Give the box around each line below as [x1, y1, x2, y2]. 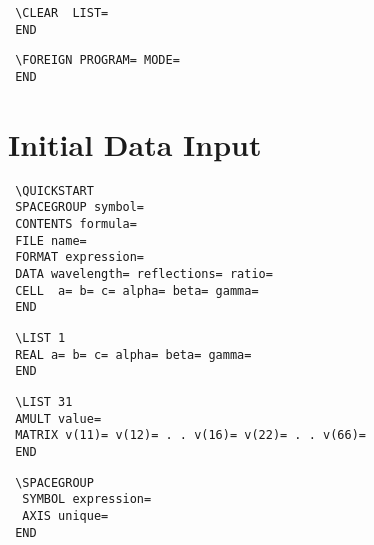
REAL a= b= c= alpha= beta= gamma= [15, 347, 252, 362]
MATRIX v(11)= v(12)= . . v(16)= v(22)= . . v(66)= [15, 428, 366, 443]
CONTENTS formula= [15, 217, 137, 232]
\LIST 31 [15, 394, 73, 409]
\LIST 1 [15, 331, 66, 345]
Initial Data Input [8, 123, 262, 164]
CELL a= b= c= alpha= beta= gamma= [15, 283, 259, 298]
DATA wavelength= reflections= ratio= [15, 267, 273, 282]
